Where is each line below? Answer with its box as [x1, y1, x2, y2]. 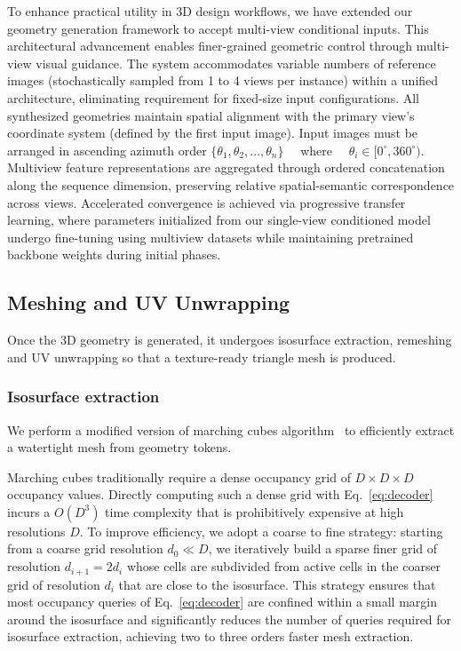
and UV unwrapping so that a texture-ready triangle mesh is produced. [7, 347, 396, 366]
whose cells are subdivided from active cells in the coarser [126, 557, 441, 576]
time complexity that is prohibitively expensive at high [105, 502, 404, 520]
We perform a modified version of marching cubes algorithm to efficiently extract [7, 420, 455, 439]
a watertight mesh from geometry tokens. [7, 438, 232, 456]
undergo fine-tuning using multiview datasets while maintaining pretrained [7, 227, 414, 246]
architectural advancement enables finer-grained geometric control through [7, 36, 413, 55]
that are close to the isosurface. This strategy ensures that [118, 575, 436, 593]
